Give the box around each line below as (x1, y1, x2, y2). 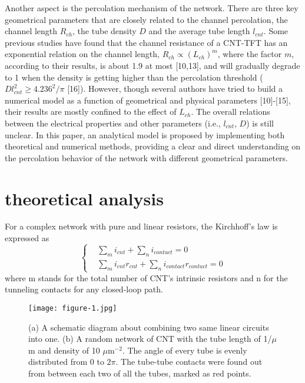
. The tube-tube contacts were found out (115, 355, 263, 368)
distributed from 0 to (28, 355, 104, 368)
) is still (246, 116, 274, 129)
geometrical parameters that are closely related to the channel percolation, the (5, 13, 288, 25)
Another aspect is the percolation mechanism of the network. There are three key (5, 2, 299, 14)
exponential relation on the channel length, (5, 48, 160, 60)
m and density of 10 (28, 344, 100, 356)
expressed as (5, 232, 49, 244)
